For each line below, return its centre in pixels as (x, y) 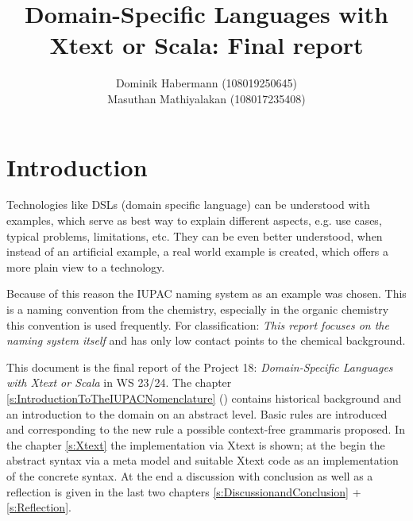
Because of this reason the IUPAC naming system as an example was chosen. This (206, 293)
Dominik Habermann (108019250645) (206, 83)
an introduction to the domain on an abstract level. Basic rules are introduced (197, 413)
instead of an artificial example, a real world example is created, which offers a (198, 251)
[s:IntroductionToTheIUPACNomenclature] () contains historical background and (204, 398)
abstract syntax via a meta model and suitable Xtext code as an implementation (203, 460)
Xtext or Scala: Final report (206, 45)
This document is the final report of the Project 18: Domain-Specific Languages (200, 367)
